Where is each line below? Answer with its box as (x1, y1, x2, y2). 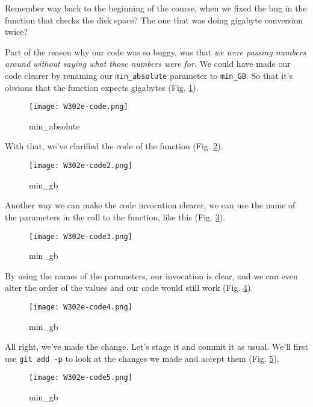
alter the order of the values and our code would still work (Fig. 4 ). (5, 281, 253, 294)
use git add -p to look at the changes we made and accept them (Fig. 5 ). (5, 352, 279, 364)
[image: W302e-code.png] (29, 102, 128, 111)
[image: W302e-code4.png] (29, 302, 132, 311)
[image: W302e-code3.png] (29, 232, 132, 241)
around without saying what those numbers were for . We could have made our (5, 57, 291, 70)
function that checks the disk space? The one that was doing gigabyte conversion (5, 13, 303, 26)
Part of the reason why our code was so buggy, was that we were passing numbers (5, 45, 306, 58)
